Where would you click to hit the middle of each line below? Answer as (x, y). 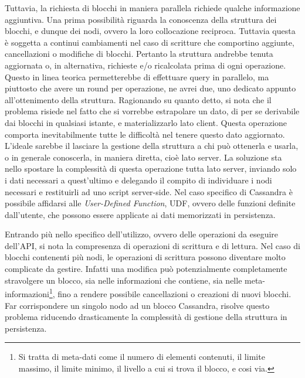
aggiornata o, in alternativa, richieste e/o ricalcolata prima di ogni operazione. (145, 65)
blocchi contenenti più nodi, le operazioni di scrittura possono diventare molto (145, 257)
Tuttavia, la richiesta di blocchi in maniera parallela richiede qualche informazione (152, 8)
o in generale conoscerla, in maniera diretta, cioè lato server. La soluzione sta (143, 157)
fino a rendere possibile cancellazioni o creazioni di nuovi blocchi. (174, 293)
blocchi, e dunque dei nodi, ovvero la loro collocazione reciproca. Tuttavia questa (150, 31)
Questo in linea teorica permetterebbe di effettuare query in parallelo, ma (137, 76)
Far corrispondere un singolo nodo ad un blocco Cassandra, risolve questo (137, 305)
